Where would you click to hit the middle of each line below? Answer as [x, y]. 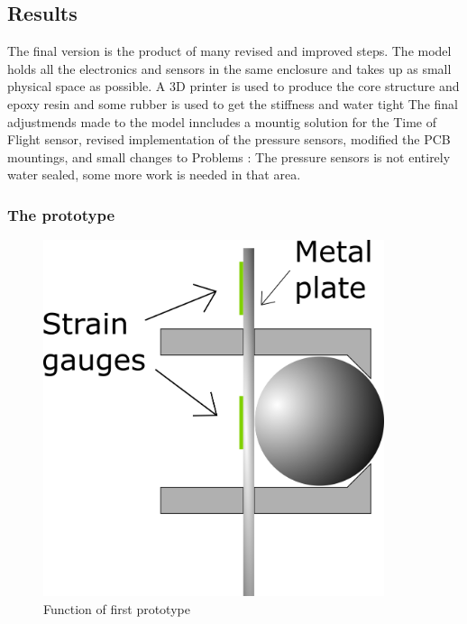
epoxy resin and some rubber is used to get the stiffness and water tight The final [233, 103]
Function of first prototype [117, 609]
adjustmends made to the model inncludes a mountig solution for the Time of [222, 121]
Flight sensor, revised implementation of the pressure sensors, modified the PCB [229, 139]
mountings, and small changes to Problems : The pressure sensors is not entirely [229, 156]
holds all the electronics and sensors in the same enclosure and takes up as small [229, 68]
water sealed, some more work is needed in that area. [154, 174]
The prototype [61, 214]
